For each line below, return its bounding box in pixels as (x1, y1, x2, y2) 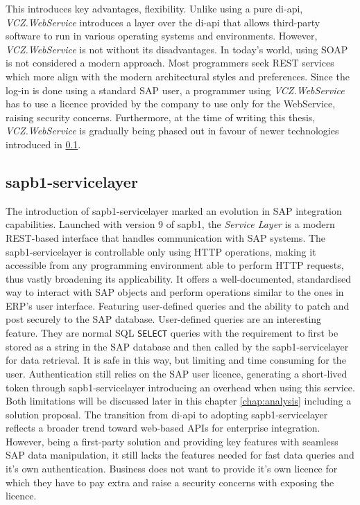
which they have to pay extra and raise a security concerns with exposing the (6, 475, 334, 489)
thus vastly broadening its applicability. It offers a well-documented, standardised (6, 271, 351, 285)
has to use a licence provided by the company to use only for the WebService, (6, 96, 336, 111)
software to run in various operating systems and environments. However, (6, 28, 318, 43)
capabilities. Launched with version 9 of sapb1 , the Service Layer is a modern (6, 217, 335, 231)
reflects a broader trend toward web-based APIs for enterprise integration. (6, 420, 320, 435)
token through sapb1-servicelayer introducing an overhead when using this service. (6, 380, 355, 394)
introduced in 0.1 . (6, 136, 81, 151)
